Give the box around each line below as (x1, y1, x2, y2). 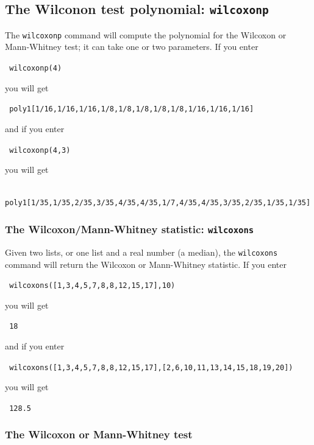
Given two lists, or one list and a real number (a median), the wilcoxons (5, 245, 278, 258)
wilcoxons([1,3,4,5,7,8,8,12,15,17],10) (9, 281, 176, 290)
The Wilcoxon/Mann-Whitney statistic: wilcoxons (5, 222, 254, 237)
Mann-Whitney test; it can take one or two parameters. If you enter (5, 40, 259, 53)
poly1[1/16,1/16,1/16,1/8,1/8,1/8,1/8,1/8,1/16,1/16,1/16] (9, 105, 254, 114)
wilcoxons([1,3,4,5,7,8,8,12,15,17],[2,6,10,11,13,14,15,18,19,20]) (9, 363, 293, 372)
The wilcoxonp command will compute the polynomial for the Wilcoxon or (5, 28, 287, 41)
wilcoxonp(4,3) (9, 145, 71, 155)
